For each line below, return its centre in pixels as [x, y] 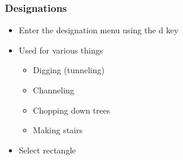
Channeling [53, 90]
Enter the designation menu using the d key [99, 30]
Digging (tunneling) [69, 70]
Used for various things [61, 50]
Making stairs [58, 130]
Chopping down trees [72, 110]
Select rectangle [47, 150]
